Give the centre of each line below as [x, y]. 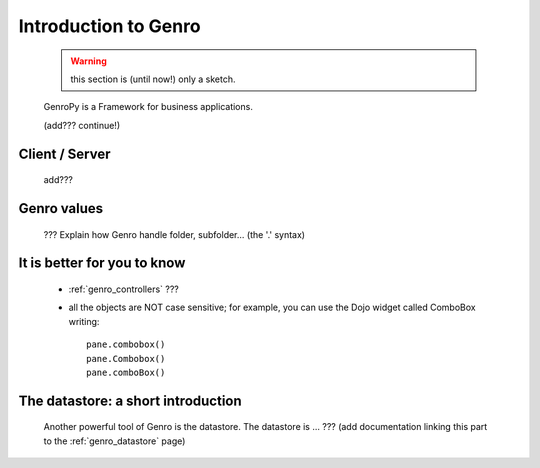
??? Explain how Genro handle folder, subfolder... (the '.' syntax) [174, 234]
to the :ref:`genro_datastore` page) [114, 441]
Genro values [61, 208]
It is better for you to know [102, 263]
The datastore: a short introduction [130, 400]
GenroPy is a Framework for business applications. [148, 107]
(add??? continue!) [82, 125]
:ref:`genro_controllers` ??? [124, 289]
